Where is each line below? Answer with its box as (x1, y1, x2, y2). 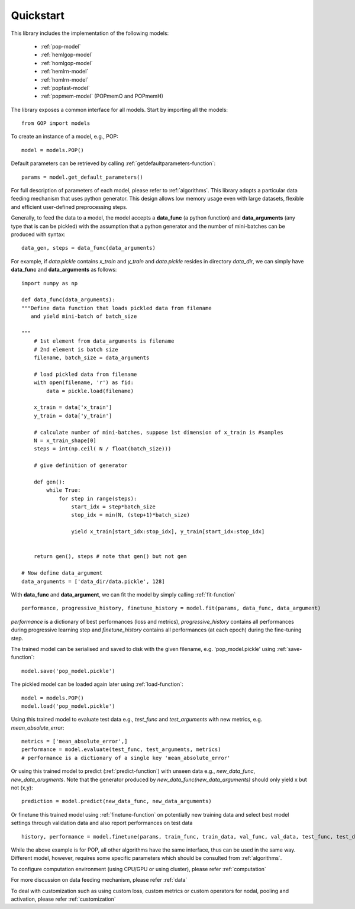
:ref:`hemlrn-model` (40, 68, 89, 75)
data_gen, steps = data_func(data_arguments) (21, 244, 156, 252)
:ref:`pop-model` (40, 43, 81, 50)
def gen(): (33, 478, 66, 485)
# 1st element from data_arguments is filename (33, 338, 175, 344)
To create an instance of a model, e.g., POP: (11, 133, 118, 140)
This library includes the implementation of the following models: (11, 30, 169, 37)
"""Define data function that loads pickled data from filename (21, 305, 212, 311)
